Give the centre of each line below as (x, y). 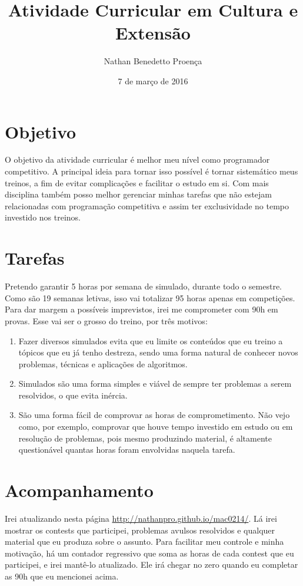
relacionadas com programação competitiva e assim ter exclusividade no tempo (147, 205)
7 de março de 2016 (153, 80)
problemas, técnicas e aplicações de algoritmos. (103, 363)
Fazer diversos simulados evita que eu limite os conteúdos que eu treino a (151, 340)
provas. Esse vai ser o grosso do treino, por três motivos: (106, 320)
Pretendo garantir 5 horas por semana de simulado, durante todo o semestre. (144, 286)
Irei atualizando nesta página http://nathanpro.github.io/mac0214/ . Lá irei (141, 518)
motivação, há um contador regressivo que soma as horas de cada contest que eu (149, 553)
